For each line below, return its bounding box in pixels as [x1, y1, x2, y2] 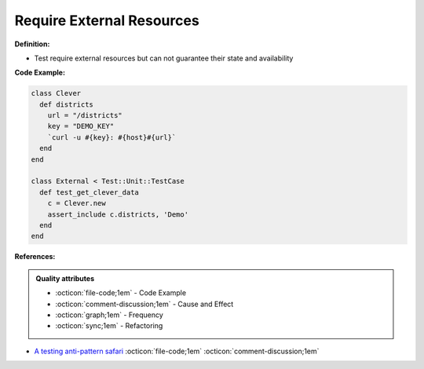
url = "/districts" [47, 111, 123, 120]
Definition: [14, 39, 50, 49]
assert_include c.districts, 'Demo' [47, 210, 188, 219]
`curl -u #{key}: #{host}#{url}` [47, 133, 177, 141]
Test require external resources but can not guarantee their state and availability [34, 53, 294, 63]
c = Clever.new [47, 199, 106, 208]
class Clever [31, 89, 82, 98]
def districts [39, 100, 94, 109]
